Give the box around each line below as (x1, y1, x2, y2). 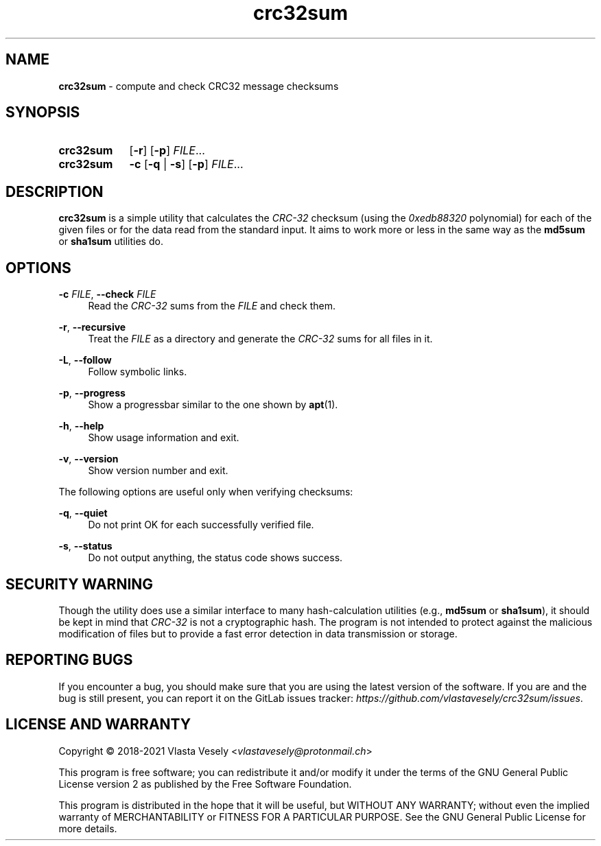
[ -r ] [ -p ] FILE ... (129, 143, 205, 158)
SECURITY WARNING (5, 575, 154, 593)
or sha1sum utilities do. (58, 235, 163, 248)
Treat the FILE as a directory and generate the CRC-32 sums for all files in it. (88, 333, 433, 345)
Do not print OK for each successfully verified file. (88, 519, 314, 531)
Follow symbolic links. (88, 366, 187, 378)
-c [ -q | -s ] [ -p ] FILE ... (129, 157, 244, 172)
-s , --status (58, 540, 113, 552)
